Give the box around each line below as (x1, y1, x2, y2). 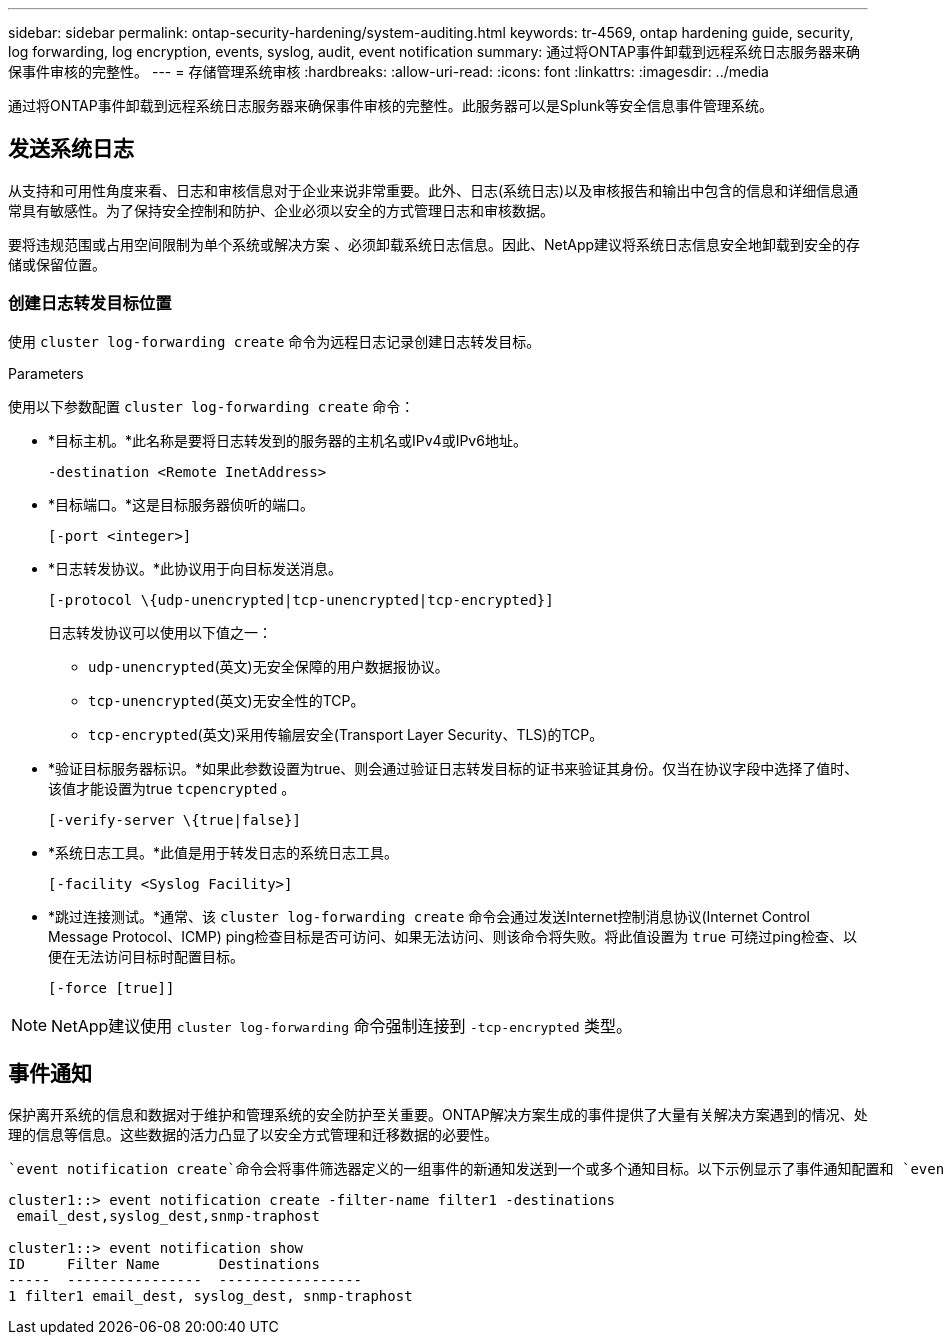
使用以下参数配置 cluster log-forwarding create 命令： (8, 397, 415, 415)
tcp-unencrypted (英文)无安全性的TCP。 (88, 691, 365, 709)
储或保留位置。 (8, 255, 106, 273)
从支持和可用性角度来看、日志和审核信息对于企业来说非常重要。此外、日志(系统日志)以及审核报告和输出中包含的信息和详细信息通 (8, 181, 859, 199)
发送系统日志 (8, 136, 134, 162)
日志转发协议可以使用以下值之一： (48, 623, 272, 641)
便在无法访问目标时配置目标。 (48, 947, 244, 965)
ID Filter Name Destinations (8, 1256, 320, 1273)
